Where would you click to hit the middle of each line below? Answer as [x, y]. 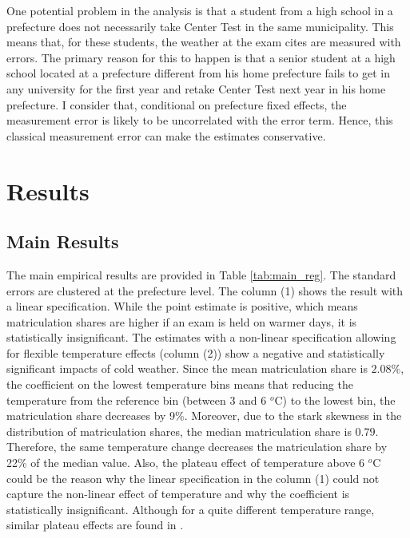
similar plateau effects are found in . [95, 525]
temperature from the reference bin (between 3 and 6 [137, 400]
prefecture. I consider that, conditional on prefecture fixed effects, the [177, 104]
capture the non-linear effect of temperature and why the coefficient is [178, 494]
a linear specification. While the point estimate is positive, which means [182, 306]
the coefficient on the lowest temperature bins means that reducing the [180, 384]
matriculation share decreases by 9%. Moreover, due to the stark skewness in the [204, 415]
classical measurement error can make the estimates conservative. [166, 135]
